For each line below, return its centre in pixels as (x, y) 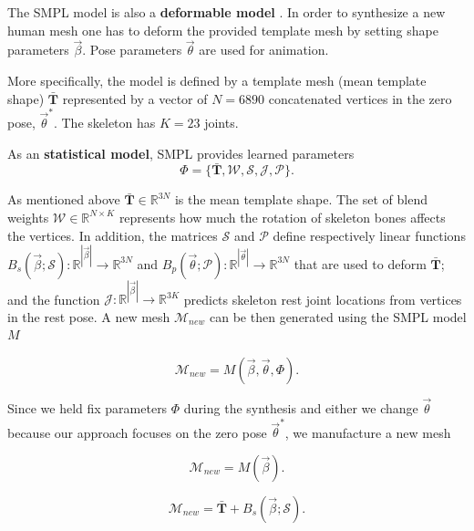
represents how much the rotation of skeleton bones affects (282, 217)
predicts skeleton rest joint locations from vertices (323, 299)
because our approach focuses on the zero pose (137, 432)
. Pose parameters (132, 50)
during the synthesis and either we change (301, 408)
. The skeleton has (104, 122)
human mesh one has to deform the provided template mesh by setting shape (223, 30)
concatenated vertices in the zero (360, 98)
